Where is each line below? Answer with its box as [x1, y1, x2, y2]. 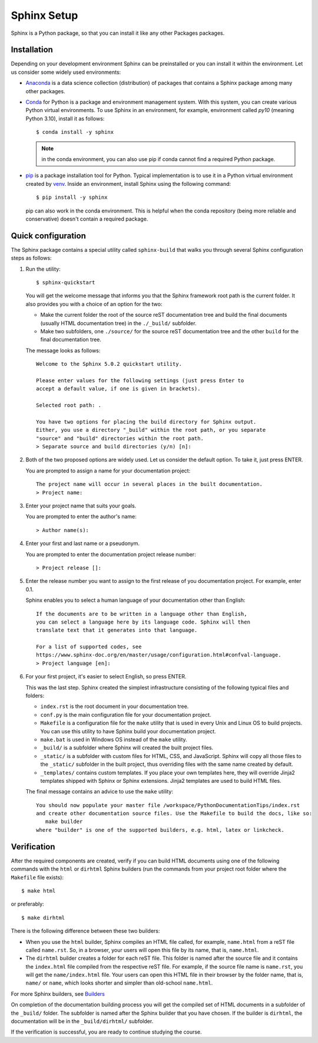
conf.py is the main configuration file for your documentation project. [40, 711, 211, 718]
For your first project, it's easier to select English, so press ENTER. [25, 673, 187, 680]
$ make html [21, 887, 56, 894]
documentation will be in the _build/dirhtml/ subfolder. [11, 1018, 154, 1025]
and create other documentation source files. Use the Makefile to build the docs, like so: [36, 810, 313, 817]
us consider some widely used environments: [11, 68, 121, 76]
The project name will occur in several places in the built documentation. [36, 481, 263, 488]
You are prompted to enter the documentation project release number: [25, 550, 197, 557]
